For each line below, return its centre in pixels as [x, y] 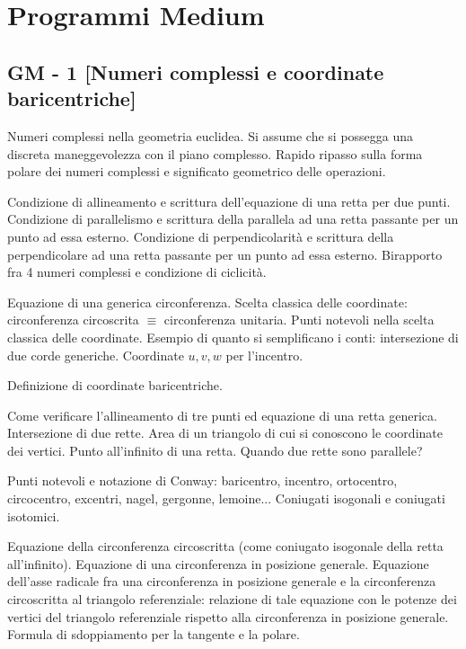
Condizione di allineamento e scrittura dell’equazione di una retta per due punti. [229, 201]
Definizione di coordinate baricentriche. [115, 385]
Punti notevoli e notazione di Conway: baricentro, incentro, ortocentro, [202, 480]
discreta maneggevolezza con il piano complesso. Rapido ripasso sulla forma [215, 153]
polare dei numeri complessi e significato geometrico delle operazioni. [197, 171]
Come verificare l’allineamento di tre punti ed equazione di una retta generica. [222, 415]
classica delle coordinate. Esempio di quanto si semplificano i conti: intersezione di [233, 337]
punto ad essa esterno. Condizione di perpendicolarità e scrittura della [201, 236]
